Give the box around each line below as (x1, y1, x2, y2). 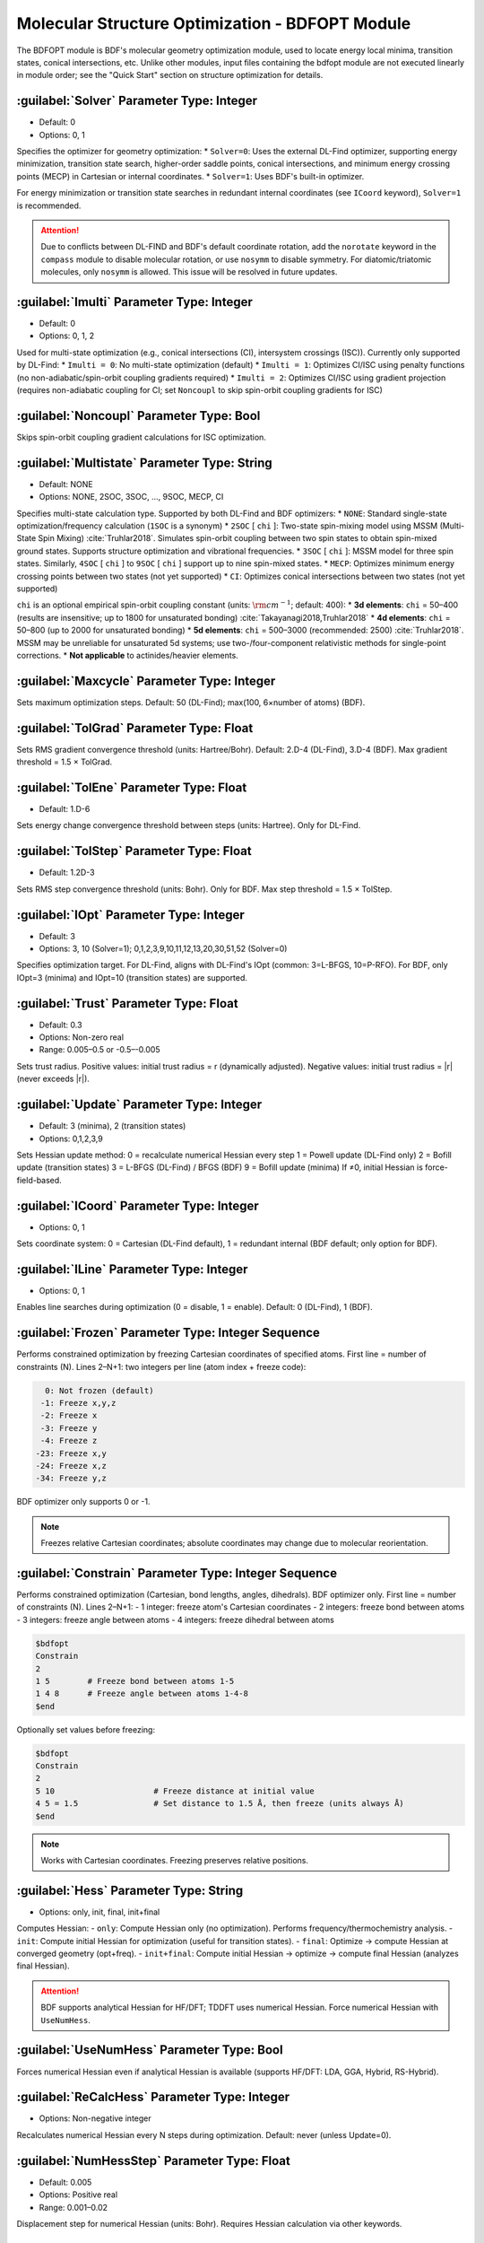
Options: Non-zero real (39, 1032, 125, 1043)
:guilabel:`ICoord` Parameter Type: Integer (16, 1198, 259, 1213)
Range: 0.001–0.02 (39, 2202, 108, 2212)
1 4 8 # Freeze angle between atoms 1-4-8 (35, 1689, 248, 1699)
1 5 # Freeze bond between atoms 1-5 (35, 1676, 235, 1686)
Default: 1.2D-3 (39, 867, 95, 878)
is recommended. (16, 200, 82, 211)
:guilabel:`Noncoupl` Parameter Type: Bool (16, 408, 261, 423)
